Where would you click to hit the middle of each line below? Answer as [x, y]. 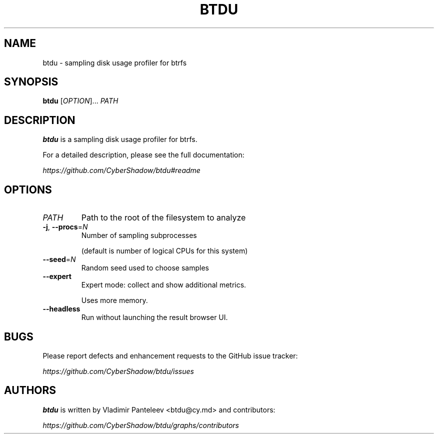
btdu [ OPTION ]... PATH [80, 101]
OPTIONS [28, 189]
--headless [61, 309]
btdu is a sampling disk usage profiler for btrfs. [120, 139]
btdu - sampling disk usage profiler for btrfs [115, 62]
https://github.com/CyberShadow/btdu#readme [121, 170]
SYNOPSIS [31, 82]
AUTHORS [30, 390]
